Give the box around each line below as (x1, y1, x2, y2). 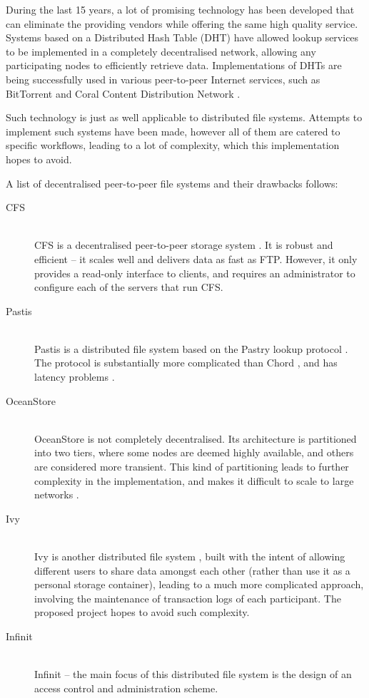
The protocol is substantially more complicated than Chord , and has (34, 355, 338, 370)
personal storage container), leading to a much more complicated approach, (34, 577, 364, 592)
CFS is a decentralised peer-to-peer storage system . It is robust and (34, 237, 333, 252)
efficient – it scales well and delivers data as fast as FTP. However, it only (34, 251, 358, 266)
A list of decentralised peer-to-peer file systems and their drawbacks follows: (6, 175, 338, 190)
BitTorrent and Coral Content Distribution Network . (6, 86, 241, 101)
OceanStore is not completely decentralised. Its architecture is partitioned (34, 431, 357, 446)
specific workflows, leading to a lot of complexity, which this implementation (6, 138, 340, 153)
